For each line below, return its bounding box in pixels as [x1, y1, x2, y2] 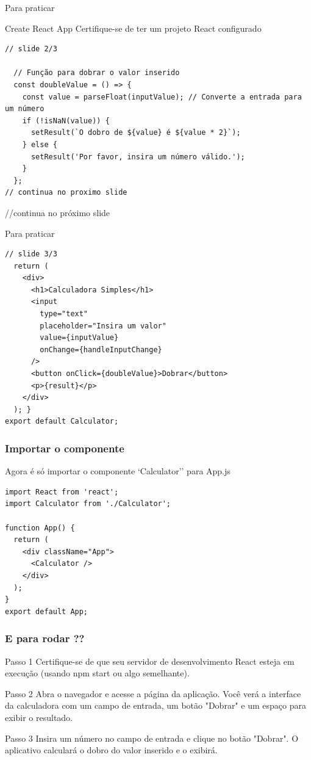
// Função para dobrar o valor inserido [13, 68, 180, 78]
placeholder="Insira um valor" [40, 321, 166, 330]
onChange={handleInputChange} [40, 345, 162, 354]
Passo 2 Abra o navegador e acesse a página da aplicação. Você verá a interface [5, 687, 301, 700]
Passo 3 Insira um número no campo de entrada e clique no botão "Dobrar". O [5, 731, 299, 744]
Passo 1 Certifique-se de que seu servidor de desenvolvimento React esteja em [5, 654, 295, 667]
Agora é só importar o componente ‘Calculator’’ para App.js [5, 465, 231, 477]
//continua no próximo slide [5, 206, 110, 219]
